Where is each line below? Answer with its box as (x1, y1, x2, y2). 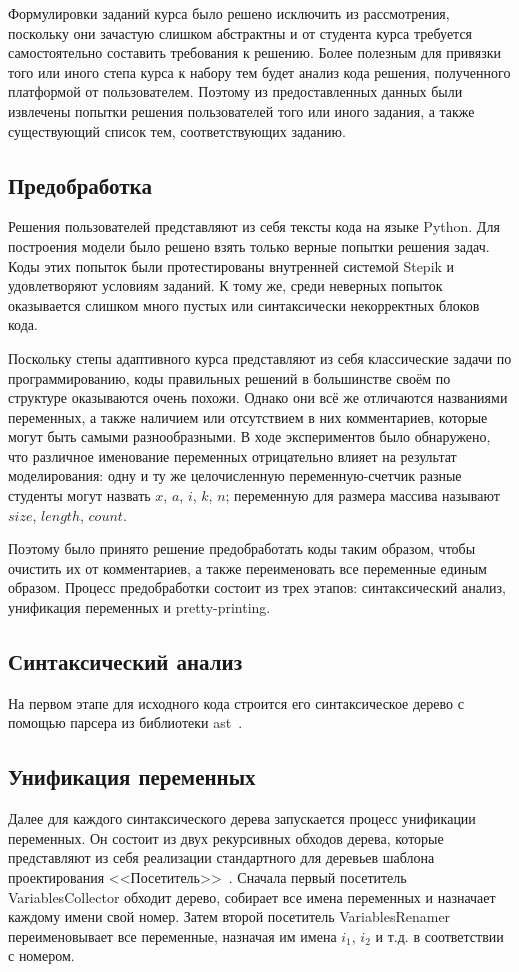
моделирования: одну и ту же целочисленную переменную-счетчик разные (8, 465, 462, 486)
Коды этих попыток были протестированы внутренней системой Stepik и (8, 255, 455, 276)
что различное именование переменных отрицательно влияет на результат (8, 445, 457, 466)
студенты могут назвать (8, 485, 151, 506)
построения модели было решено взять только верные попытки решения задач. (8, 235, 490, 256)
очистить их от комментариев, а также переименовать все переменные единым (8, 557, 487, 578)
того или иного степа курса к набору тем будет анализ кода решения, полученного (8, 61, 511, 82)
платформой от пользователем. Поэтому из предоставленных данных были (8, 81, 463, 102)
